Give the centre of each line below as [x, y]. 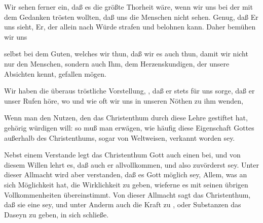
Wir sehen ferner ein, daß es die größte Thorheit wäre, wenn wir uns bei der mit [128, 7]
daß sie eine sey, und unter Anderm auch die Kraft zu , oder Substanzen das [123, 204]
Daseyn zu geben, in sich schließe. [57, 214]
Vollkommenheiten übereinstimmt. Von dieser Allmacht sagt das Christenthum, [127, 194]
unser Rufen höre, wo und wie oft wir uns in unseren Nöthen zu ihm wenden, [124, 100]
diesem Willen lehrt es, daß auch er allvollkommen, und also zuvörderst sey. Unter [132, 164]
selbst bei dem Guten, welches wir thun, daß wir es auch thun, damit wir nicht [126, 54]
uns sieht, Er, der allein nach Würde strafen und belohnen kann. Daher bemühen [130, 27]
